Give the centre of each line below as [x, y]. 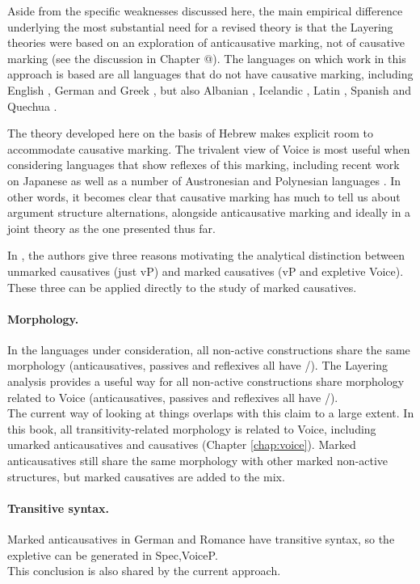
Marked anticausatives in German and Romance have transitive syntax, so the [201, 539]
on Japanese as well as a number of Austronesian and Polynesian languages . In [204, 180]
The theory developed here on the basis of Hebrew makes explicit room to [191, 133]
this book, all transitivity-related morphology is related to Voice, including [192, 428]
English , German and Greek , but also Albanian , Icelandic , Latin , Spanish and [209, 89]
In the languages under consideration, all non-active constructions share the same [209, 349]
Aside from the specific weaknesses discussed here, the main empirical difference [205, 11]
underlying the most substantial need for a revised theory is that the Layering [200, 26]
